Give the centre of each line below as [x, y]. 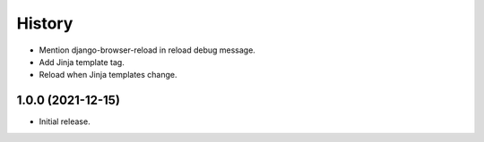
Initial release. [65, 121]
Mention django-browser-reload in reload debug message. [147, 50]
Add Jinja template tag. [82, 62]
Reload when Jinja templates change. [108, 75]
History [45, 23]
